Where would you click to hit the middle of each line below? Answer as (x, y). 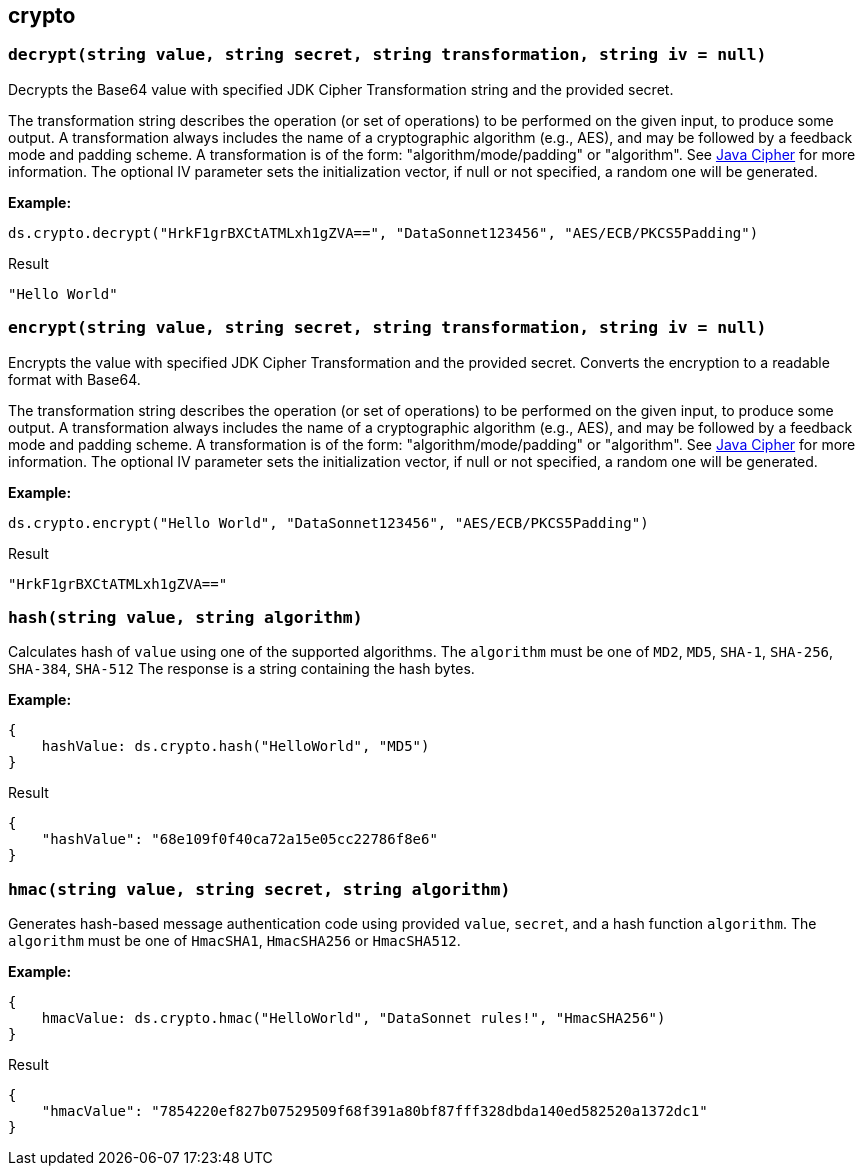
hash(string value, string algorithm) (185, 617)
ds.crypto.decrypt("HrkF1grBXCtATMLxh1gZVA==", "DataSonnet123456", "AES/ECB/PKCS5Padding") (383, 232)
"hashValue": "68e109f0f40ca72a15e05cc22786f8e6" (239, 839)
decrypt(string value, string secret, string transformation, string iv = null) (387, 55)
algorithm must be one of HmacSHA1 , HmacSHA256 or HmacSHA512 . (234, 941)
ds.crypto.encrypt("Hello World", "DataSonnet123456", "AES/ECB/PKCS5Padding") (328, 522)
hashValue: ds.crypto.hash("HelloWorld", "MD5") (235, 746)
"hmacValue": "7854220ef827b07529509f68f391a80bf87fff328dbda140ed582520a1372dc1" (374, 1111)
